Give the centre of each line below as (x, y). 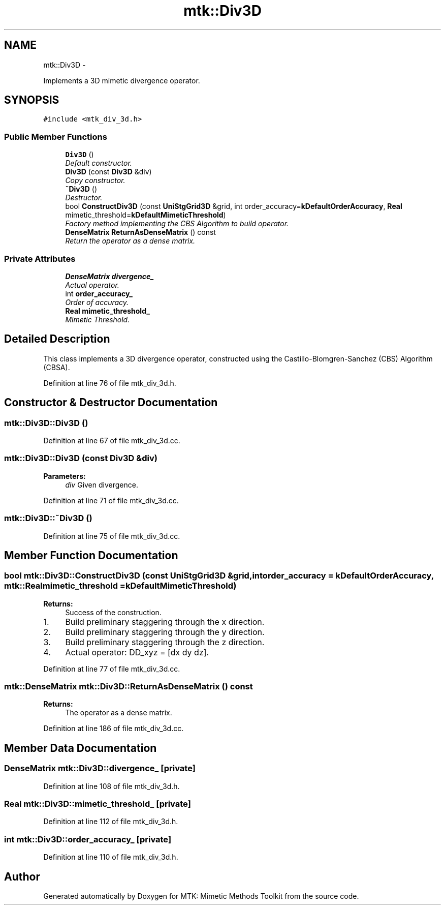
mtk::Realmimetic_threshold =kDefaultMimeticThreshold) (120, 586)
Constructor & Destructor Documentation (111, 403)
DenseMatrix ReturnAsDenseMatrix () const (140, 232)
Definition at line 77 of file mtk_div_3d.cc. (112, 669)
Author (22, 876)
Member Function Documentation (91, 555)
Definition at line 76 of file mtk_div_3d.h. (110, 383)
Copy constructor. (95, 180)
